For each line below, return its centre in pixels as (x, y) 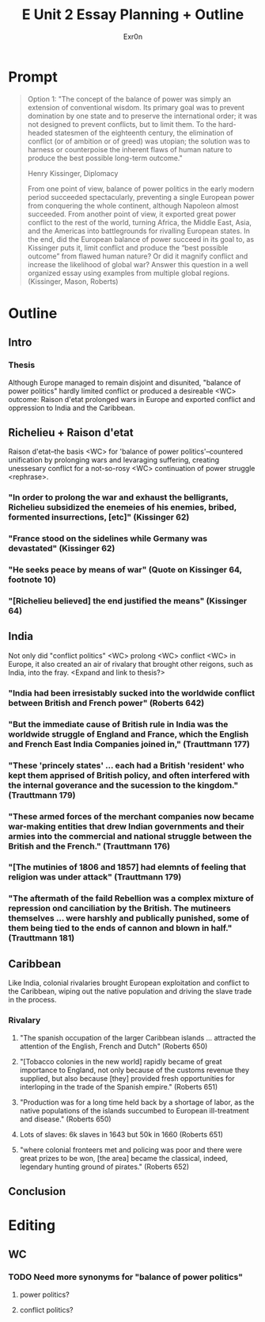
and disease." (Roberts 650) (66, 1119)
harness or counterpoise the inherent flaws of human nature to (130, 149)
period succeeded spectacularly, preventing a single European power (141, 197)
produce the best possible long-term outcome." (105, 158)
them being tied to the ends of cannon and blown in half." (120, 928)
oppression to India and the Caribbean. (72, 408)
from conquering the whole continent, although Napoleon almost (133, 205)
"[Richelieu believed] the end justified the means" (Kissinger (128, 601)
